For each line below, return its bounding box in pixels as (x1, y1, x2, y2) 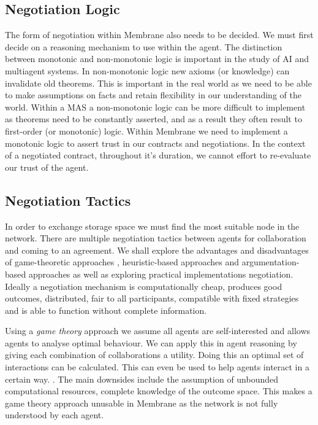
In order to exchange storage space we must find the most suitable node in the (5, 219, 300, 232)
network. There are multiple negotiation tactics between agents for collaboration (5, 232, 306, 244)
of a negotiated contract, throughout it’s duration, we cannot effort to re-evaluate (5, 149, 311, 162)
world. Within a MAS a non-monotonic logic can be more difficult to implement (5, 100, 306, 113)
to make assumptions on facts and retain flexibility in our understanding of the (5, 88, 301, 101)
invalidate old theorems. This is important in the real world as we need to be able (5, 76, 312, 89)
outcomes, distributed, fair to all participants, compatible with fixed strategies (5, 292, 299, 305)
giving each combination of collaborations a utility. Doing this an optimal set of (5, 348, 304, 361)
